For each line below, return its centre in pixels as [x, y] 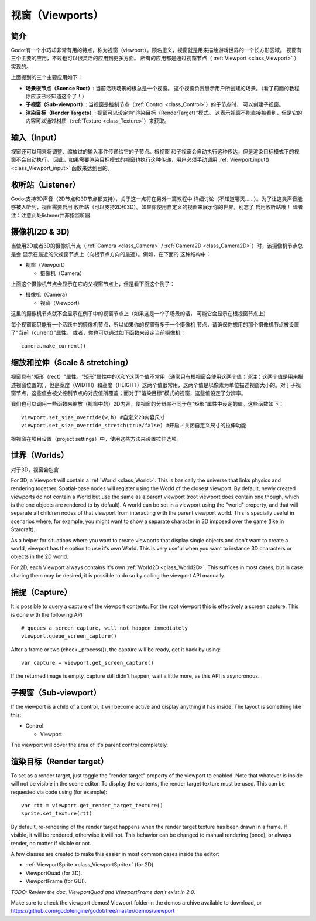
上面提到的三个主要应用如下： [47, 77]
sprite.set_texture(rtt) [57, 814]
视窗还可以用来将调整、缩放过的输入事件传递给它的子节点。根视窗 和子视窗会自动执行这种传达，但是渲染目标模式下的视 [155, 152]
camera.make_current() [54, 346]
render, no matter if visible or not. [51, 843]
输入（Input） [36, 137]
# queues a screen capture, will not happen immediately [105, 628]
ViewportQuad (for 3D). [54, 873]
